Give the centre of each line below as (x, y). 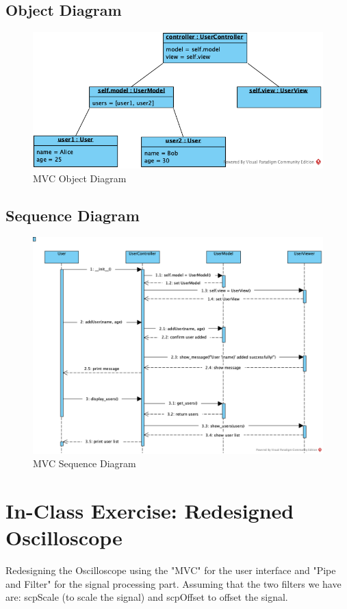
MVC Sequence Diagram (85, 463)
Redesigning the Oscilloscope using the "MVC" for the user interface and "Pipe (171, 570)
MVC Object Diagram (80, 178)
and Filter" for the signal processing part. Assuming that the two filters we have (173, 583)
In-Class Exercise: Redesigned (150, 511)
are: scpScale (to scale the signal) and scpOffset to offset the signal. (147, 597)
